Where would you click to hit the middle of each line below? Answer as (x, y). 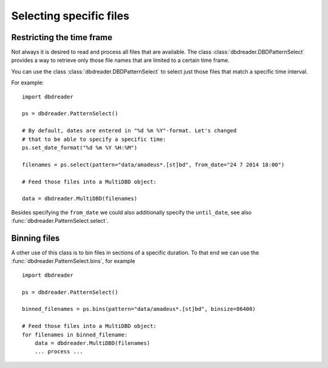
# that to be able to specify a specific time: (94, 139)
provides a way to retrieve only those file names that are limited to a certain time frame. (121, 60)
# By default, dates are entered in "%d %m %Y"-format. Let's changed (129, 131)
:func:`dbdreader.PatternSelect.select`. (60, 221)
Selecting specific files (70, 16)
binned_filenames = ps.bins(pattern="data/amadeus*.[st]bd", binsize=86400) (139, 309)
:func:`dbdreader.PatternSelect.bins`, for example (73, 261)
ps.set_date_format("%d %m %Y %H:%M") (80, 148)
